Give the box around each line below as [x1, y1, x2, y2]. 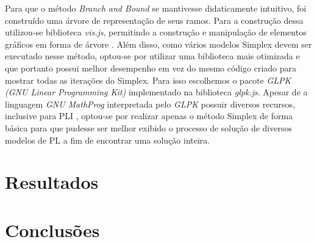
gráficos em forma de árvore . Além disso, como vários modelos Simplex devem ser [5, 37, 312, 50]
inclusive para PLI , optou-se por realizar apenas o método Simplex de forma [5, 109, 293, 122]
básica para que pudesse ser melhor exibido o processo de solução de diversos [5, 121, 293, 134]
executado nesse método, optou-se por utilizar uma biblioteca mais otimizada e [5, 50, 300, 62]
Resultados [5, 169, 99, 194]
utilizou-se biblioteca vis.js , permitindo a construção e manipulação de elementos [5, 26, 307, 38]
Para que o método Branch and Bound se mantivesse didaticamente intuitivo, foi [5, 2, 307, 14]
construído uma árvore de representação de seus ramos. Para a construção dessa [5, 13, 304, 26]
